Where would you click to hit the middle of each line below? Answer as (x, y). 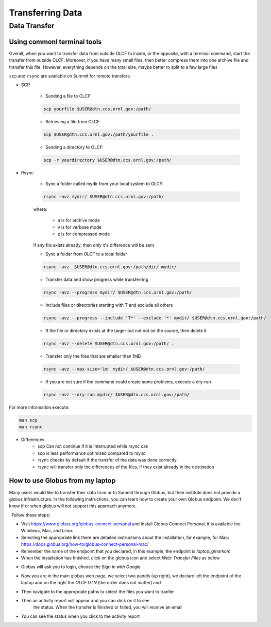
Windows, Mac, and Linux (47, 531)
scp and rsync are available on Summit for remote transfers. (70, 76)
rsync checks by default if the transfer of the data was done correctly (107, 460)
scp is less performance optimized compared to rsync (92, 453)
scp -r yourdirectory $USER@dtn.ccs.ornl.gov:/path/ (108, 160)
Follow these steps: (31, 515)
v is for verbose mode (79, 227)
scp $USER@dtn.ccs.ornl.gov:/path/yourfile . (99, 134)
